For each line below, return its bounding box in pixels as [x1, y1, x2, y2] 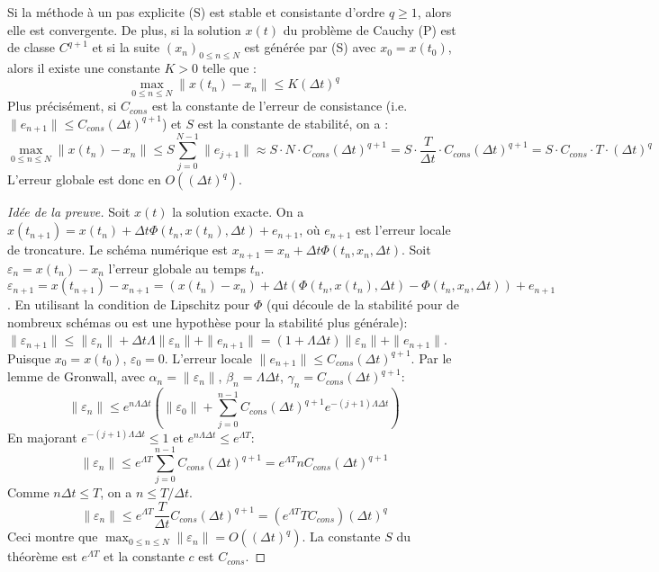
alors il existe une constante [7, 58, 160, 76]
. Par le [411, 348, 452, 367]
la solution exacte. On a [172, 202, 304, 221]
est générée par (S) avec [244, 38, 376, 57]
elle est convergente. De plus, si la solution [7, 20, 241, 39]
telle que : [202, 58, 257, 76]
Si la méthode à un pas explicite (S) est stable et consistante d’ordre [7, 3, 385, 21]
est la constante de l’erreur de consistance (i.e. [152, 96, 408, 115]
